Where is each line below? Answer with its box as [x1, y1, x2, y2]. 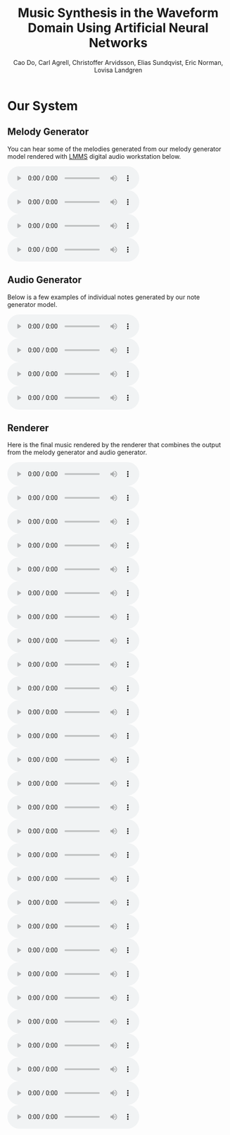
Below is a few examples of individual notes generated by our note [7, 293, 200, 301]
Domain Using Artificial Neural [27, 20, 209, 36]
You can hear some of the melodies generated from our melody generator [7, 145, 222, 153]
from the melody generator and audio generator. [7, 448, 148, 456]
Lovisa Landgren [94, 66, 143, 74]
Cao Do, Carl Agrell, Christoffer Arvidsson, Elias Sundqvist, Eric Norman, [13, 58, 224, 66]
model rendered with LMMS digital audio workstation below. [7, 152, 181, 160]
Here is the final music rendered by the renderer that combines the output [7, 441, 222, 449]
